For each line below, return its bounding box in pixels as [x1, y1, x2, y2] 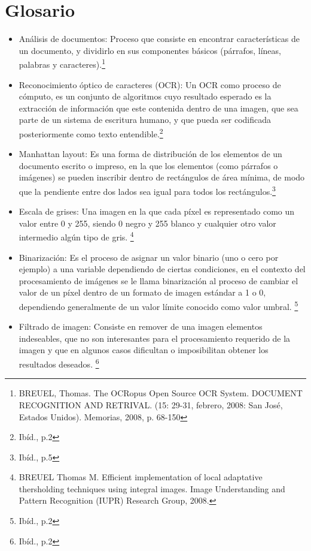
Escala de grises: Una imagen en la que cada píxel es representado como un [19, 205, 295, 218]
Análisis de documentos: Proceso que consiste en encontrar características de [19, 32, 300, 45]
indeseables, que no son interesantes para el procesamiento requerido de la [19, 332, 291, 344]
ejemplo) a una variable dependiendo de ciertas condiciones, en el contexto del [19, 263, 306, 275]
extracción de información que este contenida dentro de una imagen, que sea [19, 101, 298, 114]
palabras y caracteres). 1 [19, 56, 105, 70]
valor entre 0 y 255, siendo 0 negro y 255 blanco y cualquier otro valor [19, 216, 276, 229]
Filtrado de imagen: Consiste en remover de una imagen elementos [19, 320, 263, 333]
